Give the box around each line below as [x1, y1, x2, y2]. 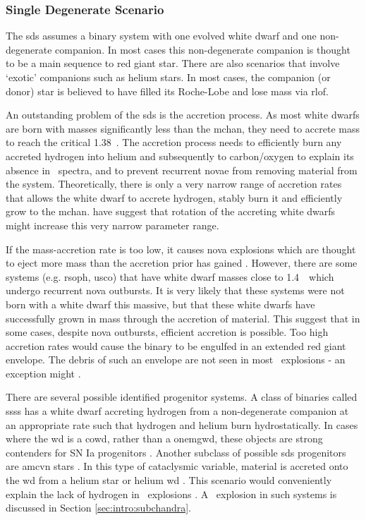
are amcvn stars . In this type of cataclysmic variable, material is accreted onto [6, 459, 348, 473]
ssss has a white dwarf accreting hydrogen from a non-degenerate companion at [6, 404, 349, 418]
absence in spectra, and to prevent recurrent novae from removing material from [6, 162, 358, 177]
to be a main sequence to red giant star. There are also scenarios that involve [6, 56, 340, 71]
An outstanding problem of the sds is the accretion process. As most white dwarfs [6, 107, 360, 122]
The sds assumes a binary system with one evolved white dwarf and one [6, 28, 317, 43]
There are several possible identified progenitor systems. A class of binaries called [6, 389, 358, 404]
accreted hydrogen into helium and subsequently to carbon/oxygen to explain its [6, 148, 354, 163]
